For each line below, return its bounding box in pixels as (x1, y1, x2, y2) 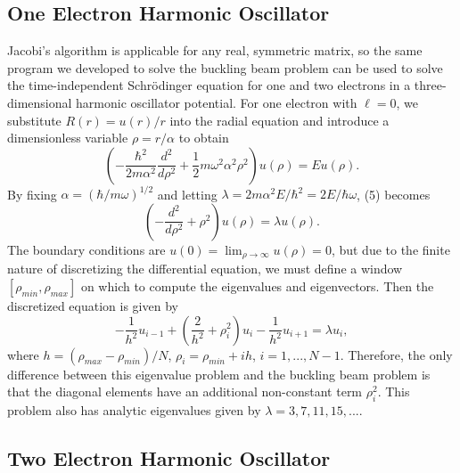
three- (414, 76, 447, 94)
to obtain (178, 128, 229, 147)
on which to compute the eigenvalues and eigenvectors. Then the (80, 276, 434, 295)
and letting (157, 184, 218, 203)
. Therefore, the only (340, 345, 453, 363)
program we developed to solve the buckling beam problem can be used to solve (7, 58, 443, 77)
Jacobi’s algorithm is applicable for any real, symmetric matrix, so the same (7, 41, 423, 60)
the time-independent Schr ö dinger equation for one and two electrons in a (7, 76, 411, 94)
